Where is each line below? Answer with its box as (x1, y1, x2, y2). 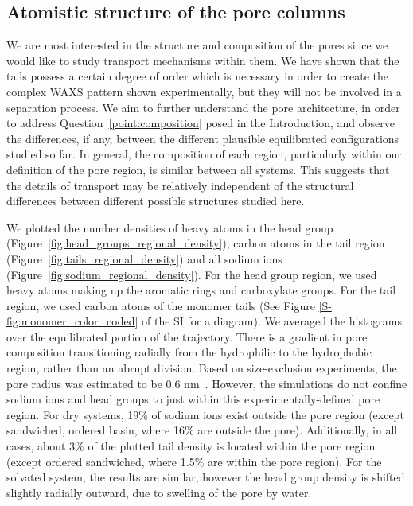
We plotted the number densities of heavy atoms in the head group (6, 219, 333, 235)
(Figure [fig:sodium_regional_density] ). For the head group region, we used (6, 266, 377, 282)
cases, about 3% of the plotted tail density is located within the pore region (6, 438, 376, 454)
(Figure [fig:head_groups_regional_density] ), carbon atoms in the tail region (6, 235, 385, 251)
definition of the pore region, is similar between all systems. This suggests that (6, 161, 390, 177)
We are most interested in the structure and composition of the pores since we (6, 37, 388, 53)
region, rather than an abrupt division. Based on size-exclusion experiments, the (6, 360, 397, 376)
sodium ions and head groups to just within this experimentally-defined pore (6, 391, 380, 407)
